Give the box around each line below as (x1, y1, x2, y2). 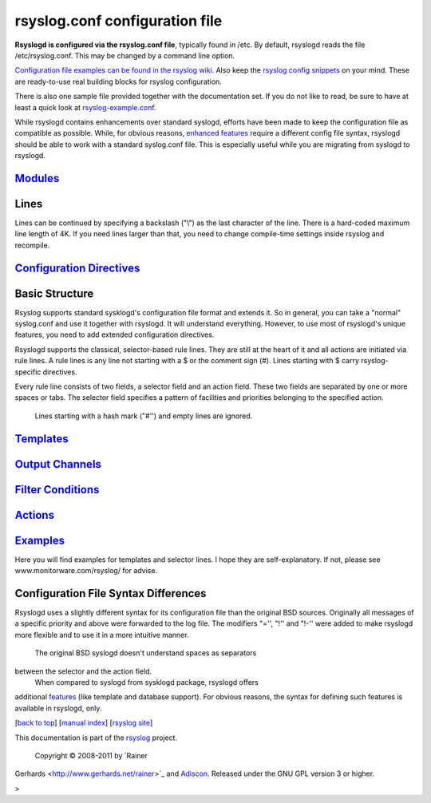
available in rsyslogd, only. (14, 703, 102, 713)
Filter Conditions (14, 483, 100, 496)
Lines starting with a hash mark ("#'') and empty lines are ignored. (34, 411, 253, 421)
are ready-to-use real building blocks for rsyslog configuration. (14, 77, 223, 86)
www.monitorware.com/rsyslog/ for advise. (14, 566, 158, 576)
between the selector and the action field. (14, 667, 152, 676)
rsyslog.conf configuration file (14, 12, 223, 30)
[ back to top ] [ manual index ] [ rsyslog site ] (14, 718, 153, 728)
